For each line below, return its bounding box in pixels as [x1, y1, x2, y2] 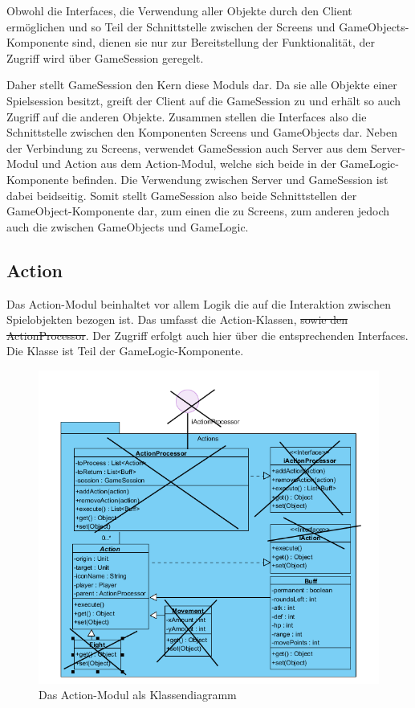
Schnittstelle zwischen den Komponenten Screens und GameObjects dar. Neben [6, 124, 397, 141]
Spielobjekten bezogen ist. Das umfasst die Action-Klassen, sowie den [6, 311, 348, 328]
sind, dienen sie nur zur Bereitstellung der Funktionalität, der [72, 34, 375, 51]
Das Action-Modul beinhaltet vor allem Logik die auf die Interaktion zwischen [6, 295, 391, 312]
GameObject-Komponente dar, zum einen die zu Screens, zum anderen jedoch [6, 203, 390, 219]
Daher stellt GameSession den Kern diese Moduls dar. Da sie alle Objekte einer [6, 76, 397, 93]
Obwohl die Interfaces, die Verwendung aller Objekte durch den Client [6, 2, 352, 18]
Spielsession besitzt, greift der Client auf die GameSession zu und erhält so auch [6, 92, 401, 108]
